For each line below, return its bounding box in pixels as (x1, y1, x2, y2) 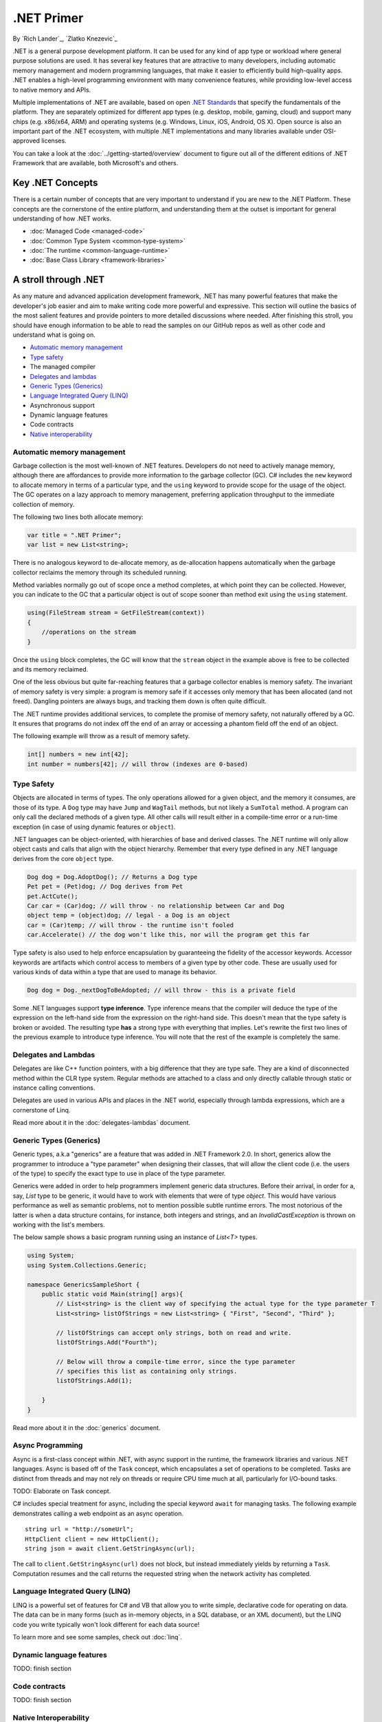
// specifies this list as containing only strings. (56, 1367, 238, 1376)
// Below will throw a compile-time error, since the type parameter (56, 1358, 295, 1365)
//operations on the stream (41, 628, 137, 636)
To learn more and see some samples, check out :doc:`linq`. (12, 1632, 182, 1641)
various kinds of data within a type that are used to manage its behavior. (12, 968, 217, 976)
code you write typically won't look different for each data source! (12, 1620, 200, 1628)
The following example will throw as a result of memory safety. (12, 732, 190, 740)
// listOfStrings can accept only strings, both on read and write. (56, 1329, 292, 1336)
